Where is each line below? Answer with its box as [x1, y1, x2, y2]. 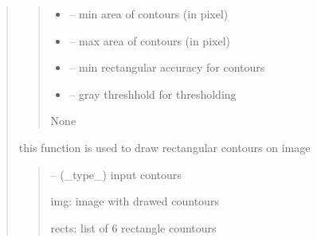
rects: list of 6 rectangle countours [50, 219, 217, 236]
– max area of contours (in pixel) [69, 32, 230, 49]
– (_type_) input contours [50, 166, 182, 182]
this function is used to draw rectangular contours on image [18, 139, 311, 155]
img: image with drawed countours [50, 193, 219, 209]
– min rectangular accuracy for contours [69, 59, 265, 76]
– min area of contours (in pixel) [69, 6, 229, 21]
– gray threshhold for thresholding [69, 85, 237, 102]
